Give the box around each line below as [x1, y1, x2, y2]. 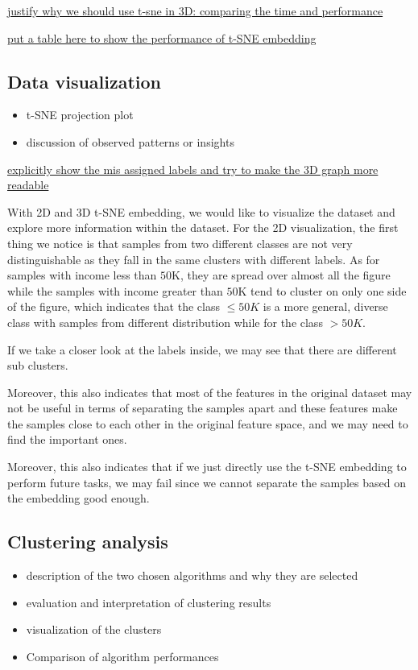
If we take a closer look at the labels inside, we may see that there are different [7, 341, 397, 358]
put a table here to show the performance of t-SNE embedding [7, 29, 317, 46]
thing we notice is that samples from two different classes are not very [7, 234, 353, 251]
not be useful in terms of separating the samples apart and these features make [7, 399, 398, 416]
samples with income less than [7, 267, 157, 283]
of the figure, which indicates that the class [7, 298, 220, 315]
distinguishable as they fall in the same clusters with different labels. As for [7, 250, 380, 267]
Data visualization [7, 68, 162, 93]
